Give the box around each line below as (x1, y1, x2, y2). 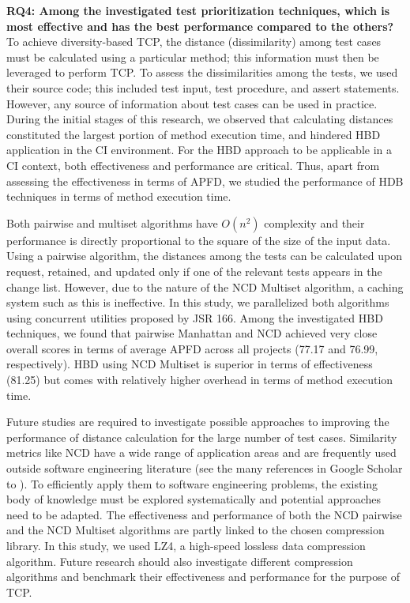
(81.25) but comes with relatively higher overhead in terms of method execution (6, 371, 393, 388)
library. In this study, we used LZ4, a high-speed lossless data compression (6, 537, 366, 553)
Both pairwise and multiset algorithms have (6, 214, 218, 231)
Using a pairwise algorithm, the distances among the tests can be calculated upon (6, 247, 403, 264)
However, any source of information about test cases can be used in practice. (6, 95, 378, 111)
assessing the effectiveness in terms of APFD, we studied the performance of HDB (6, 172, 404, 189)
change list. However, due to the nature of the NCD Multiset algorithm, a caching (6, 278, 404, 295)
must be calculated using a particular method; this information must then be (6, 48, 379, 65)
